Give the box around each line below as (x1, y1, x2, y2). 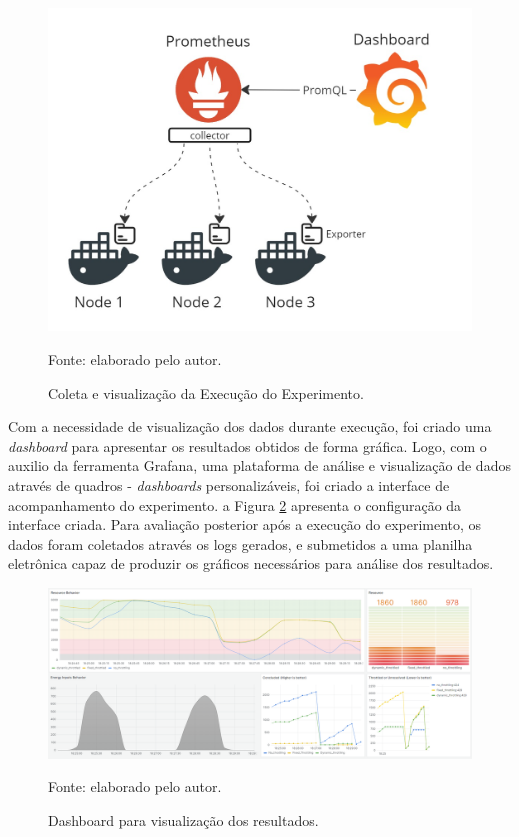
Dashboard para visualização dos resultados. (48, 809, 319, 830)
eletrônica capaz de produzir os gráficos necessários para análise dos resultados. (8, 553, 494, 574)
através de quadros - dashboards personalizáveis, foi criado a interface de (8, 474, 450, 495)
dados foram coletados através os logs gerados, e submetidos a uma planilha (8, 533, 473, 554)
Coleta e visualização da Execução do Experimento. (48, 382, 364, 403)
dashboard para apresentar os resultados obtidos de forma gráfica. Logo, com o (8, 435, 487, 456)
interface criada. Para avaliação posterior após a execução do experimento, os (8, 514, 482, 535)
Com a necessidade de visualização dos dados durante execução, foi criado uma (8, 416, 492, 437)
